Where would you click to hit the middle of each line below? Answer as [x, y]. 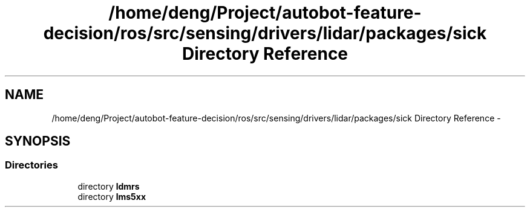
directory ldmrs [109, 186]
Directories [31, 165]
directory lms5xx [112, 196]
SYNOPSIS [38, 141]
